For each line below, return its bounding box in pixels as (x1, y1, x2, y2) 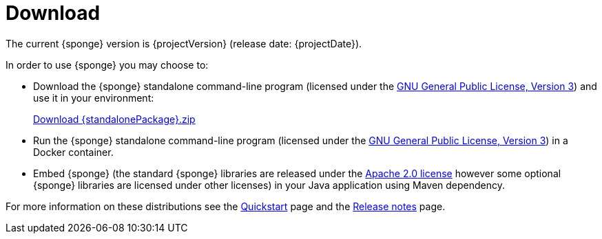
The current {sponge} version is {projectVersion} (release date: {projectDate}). (6, 37, 362, 49)
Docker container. (33, 146, 114, 158)
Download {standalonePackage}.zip (33, 113, 196, 125)
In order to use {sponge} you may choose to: (6, 58, 209, 71)
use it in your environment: (33, 91, 154, 104)
